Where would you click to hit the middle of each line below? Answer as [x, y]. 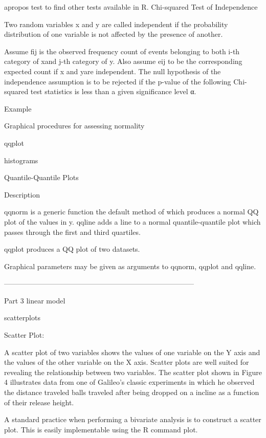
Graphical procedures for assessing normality [74, 126]
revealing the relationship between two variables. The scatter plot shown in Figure [133, 372]
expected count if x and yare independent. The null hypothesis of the [113, 71]
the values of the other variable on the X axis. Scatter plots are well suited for [127, 362]
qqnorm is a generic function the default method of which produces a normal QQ [131, 212]
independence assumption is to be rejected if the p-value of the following [118, 81]
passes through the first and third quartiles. [72, 232]
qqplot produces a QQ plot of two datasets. [72, 249]
